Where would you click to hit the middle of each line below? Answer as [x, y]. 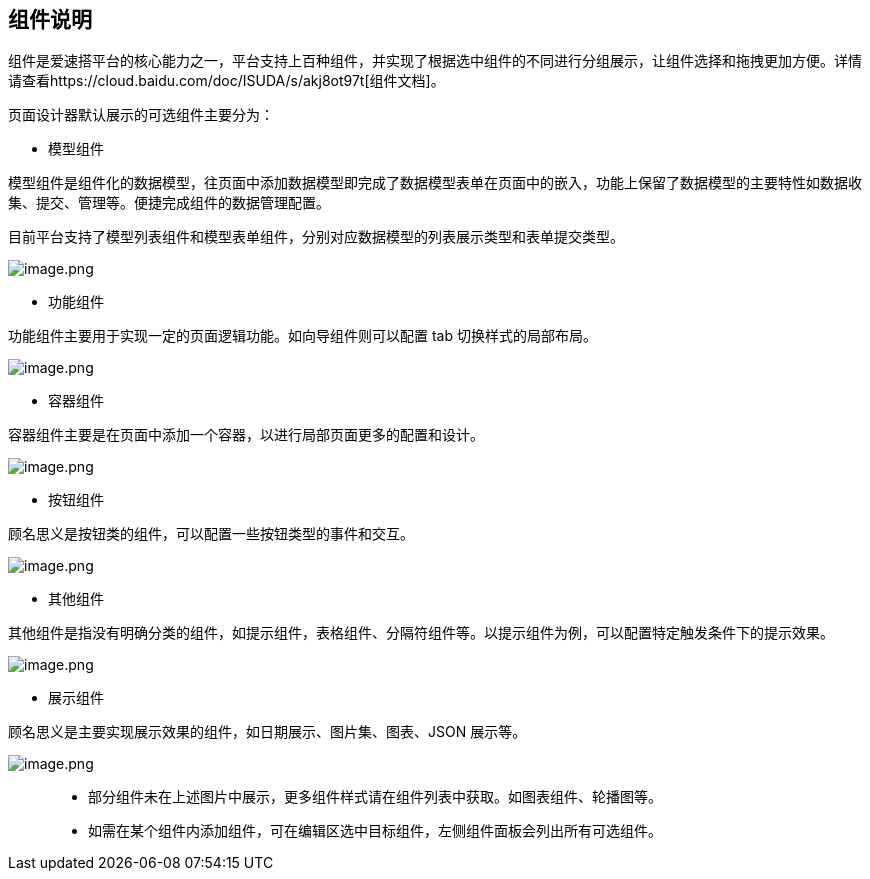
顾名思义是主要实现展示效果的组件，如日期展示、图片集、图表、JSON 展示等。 [267, 732]
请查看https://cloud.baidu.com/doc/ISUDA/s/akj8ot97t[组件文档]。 [226, 81]
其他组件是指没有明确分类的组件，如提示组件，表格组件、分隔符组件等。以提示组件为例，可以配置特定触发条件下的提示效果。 [421, 633]
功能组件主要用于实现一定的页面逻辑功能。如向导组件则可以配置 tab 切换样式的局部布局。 [302, 336]
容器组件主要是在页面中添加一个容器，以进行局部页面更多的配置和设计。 [246, 435]
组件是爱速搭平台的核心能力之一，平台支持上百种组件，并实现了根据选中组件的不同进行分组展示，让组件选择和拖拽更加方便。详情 [435, 61]
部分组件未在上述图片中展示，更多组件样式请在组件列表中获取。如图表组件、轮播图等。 [375, 797]
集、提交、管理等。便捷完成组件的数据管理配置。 [169, 203]
